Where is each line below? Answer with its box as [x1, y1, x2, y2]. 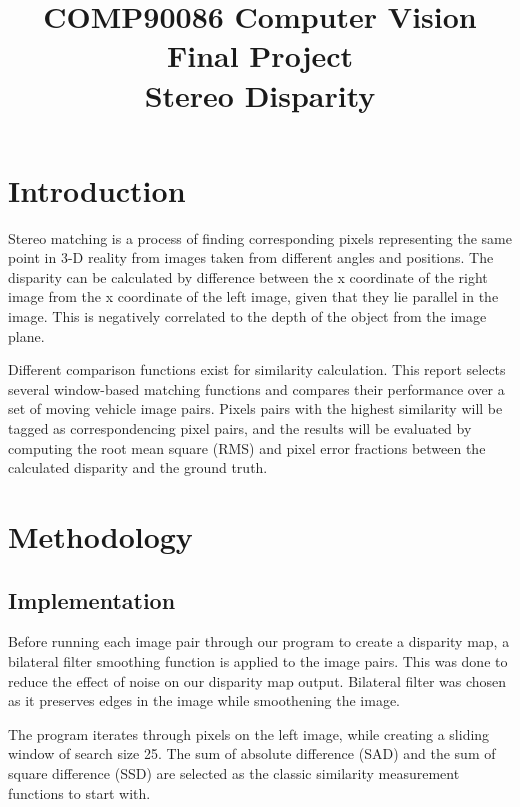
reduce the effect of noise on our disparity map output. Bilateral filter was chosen [8, 670, 507, 691]
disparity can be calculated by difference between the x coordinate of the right [8, 266, 488, 287]
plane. [8, 325, 45, 346]
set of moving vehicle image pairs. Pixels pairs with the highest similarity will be [8, 398, 503, 419]
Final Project [166, 35, 354, 76]
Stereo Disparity [144, 74, 376, 115]
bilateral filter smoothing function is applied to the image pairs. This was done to [8, 650, 508, 671]
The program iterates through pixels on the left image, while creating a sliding [8, 723, 490, 744]
